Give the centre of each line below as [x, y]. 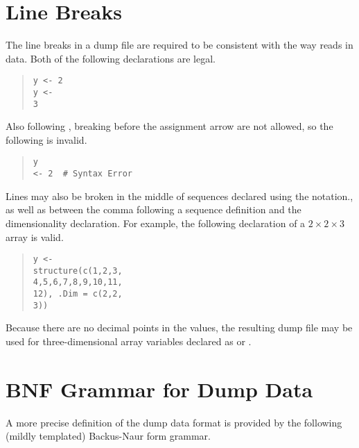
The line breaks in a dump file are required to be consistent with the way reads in [179, 45]
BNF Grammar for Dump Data [159, 389]
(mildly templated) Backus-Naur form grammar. [108, 436]
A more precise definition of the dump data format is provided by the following [174, 422]
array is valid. [35, 237]
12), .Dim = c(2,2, [78, 294]
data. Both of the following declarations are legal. [111, 58]
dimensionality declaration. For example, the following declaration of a [156, 223]
